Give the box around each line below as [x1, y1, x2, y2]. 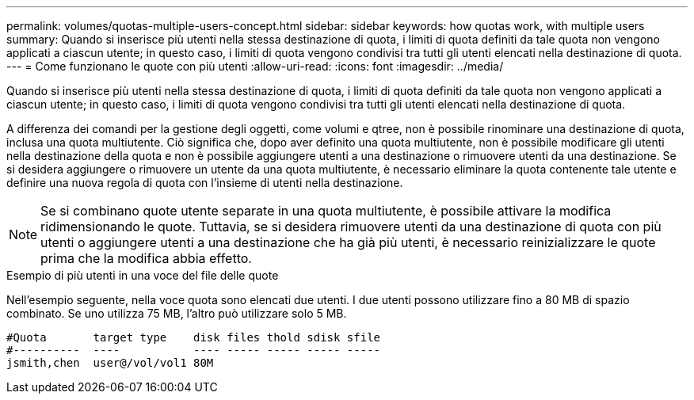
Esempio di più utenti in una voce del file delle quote [6, 269, 279, 282]
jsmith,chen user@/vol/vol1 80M [6, 356, 214, 369]
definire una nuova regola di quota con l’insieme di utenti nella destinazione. [6, 176, 403, 189]
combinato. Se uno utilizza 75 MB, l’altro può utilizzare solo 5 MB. [6, 307, 347, 320]
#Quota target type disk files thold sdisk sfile [6, 331, 381, 344]
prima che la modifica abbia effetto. [40, 250, 252, 266]
